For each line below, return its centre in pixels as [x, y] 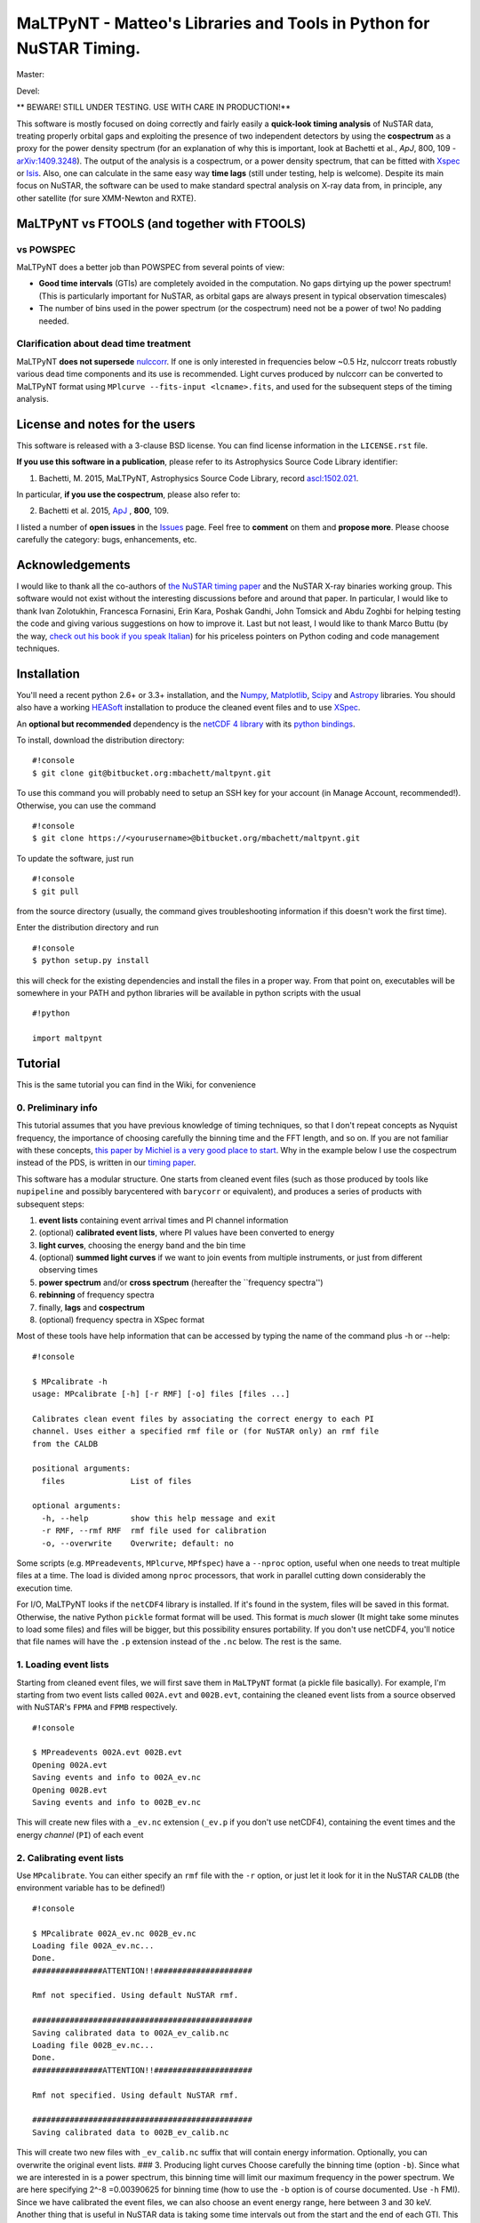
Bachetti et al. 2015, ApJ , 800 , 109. [104, 510]
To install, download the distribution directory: [100, 740]
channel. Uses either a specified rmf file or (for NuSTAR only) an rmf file [206, 1431]
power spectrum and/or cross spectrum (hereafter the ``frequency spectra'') [181, 1282]
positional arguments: [82, 1469]
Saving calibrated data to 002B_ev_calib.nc [131, 2132]
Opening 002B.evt [70, 1790]
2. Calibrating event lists [70, 1858]
